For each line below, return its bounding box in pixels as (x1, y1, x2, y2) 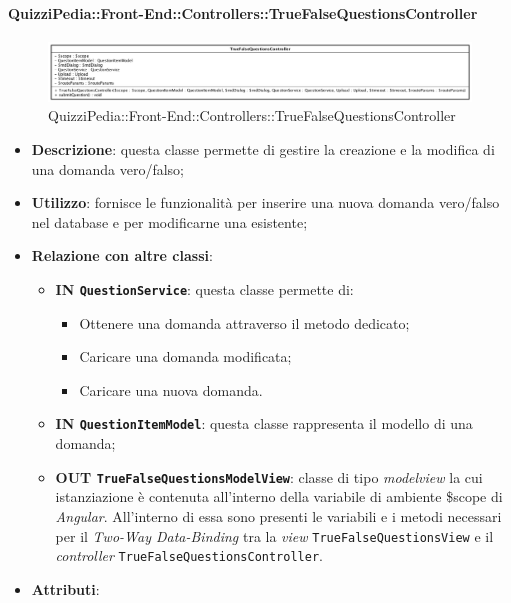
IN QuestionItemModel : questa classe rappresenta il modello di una (55, 413, 473, 434)
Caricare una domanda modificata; (79, 346, 292, 367)
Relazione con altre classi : (31, 245, 213, 266)
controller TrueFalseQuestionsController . (55, 545, 323, 566)
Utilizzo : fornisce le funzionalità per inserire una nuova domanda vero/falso (31, 192, 500, 213)
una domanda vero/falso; (31, 158, 184, 179)
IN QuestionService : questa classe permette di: (55, 278, 354, 299)
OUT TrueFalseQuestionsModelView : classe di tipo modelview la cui (55, 466, 483, 487)
